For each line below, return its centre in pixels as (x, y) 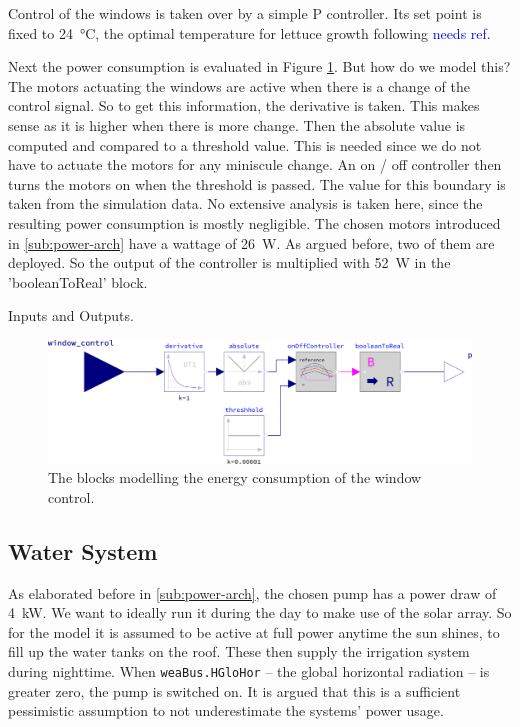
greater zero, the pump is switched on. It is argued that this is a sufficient (234, 690)
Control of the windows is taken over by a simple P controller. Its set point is (245, 13)
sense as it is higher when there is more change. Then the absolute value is (237, 124)
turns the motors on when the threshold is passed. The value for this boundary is (257, 183)
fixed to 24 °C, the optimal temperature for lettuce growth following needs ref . (249, 32)
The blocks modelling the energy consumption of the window (235, 477)
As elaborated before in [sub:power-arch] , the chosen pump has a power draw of (252, 592)
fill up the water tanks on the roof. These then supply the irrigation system (239, 651)
